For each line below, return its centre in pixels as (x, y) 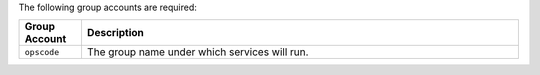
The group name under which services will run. (197, 52)
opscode (42, 51)
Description (115, 33)
